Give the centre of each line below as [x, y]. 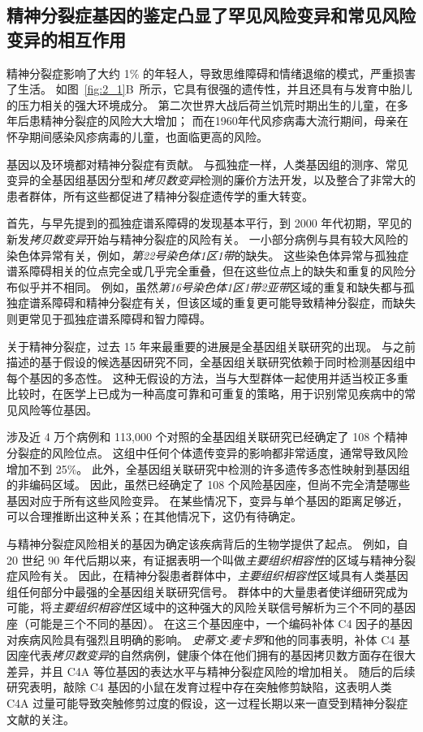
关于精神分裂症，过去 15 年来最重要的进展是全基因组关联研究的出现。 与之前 [211, 346]
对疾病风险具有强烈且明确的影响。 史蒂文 [117, 639]
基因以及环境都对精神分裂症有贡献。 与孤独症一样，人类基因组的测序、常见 [207, 164]
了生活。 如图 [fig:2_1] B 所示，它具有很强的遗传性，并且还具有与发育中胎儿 [209, 89]
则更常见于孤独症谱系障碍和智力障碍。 [109, 318]
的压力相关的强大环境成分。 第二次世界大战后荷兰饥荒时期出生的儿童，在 [202, 104]
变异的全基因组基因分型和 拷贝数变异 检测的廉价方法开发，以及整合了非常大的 [211, 180]
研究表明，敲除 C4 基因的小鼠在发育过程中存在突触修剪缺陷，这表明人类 [199, 687]
